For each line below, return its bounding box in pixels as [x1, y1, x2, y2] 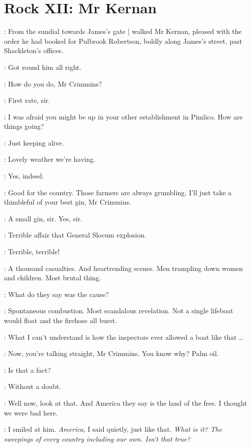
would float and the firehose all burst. [4, 315, 117, 325]
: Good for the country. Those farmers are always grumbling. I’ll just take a [4, 187, 232, 197]
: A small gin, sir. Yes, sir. [4, 213, 83, 223]
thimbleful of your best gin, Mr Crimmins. [4, 197, 131, 207]
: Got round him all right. [4, 61, 82, 72]
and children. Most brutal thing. [4, 272, 101, 283]
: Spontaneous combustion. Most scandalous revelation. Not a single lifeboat [4, 305, 233, 316]
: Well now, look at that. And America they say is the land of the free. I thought [4, 397, 247, 408]
